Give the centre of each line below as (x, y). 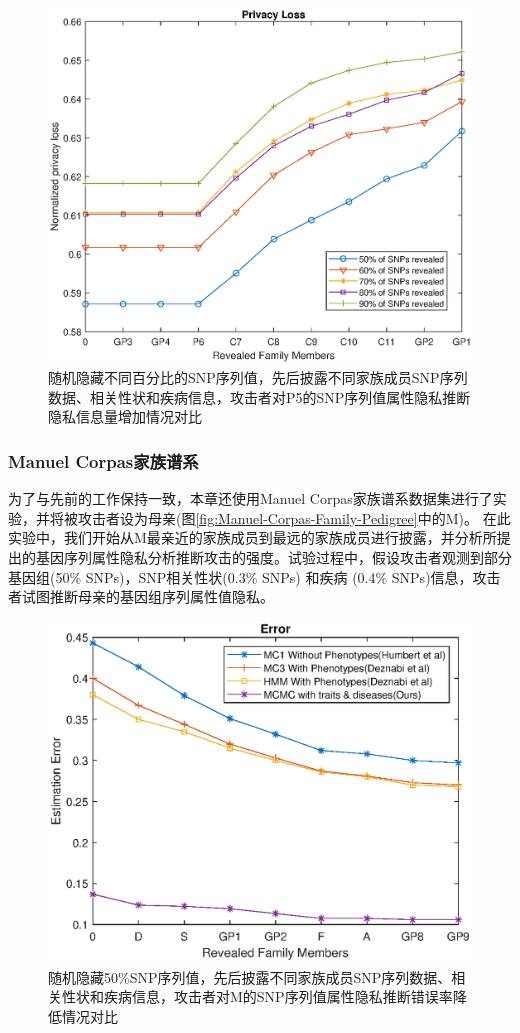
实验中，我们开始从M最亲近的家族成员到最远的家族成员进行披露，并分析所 (252, 537)
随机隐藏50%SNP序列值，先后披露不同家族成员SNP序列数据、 (250, 976)
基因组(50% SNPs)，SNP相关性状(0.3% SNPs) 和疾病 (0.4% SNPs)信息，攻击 (254, 576)
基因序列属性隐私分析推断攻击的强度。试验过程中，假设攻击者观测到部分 (273, 556)
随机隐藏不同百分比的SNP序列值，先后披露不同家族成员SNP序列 (258, 377)
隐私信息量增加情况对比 (125, 416)
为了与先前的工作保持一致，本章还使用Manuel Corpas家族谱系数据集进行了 (250, 498)
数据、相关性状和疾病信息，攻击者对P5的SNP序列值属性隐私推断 (259, 396)
